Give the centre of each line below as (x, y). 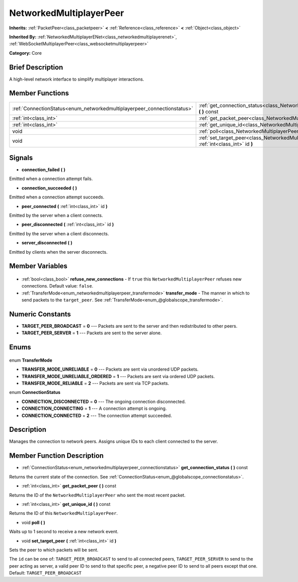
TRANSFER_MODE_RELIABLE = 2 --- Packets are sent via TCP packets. (95, 384)
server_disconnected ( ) (47, 243)
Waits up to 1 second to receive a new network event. (64, 532)
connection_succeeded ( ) (49, 188)
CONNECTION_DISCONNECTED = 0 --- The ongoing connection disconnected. (104, 401)
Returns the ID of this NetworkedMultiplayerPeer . (64, 513)
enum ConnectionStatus (35, 392)
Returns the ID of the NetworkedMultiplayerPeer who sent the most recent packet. (97, 495)
